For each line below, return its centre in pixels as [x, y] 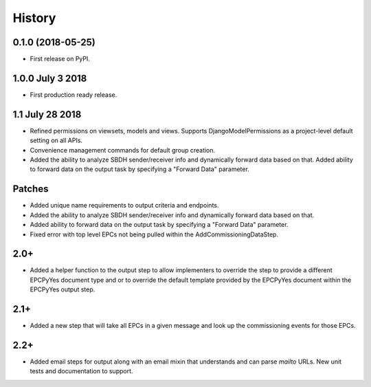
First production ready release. [74, 95]
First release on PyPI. [60, 59]
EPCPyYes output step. [63, 289]
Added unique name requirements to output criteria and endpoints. [124, 206]
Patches [31, 189]
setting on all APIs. [56, 140]
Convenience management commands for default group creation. [123, 150]
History [34, 18]
